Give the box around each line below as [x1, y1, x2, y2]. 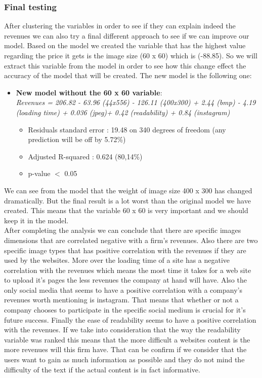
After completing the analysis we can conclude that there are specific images [4, 225, 241, 235]
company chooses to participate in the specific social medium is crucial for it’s [4, 304, 246, 315]
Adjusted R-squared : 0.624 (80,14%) [28, 151, 143, 161]
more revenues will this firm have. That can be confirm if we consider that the [4, 344, 247, 355]
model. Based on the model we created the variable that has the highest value [4, 40, 246, 51]
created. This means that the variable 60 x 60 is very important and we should [4, 205, 248, 216]
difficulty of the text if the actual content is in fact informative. [4, 364, 200, 374]
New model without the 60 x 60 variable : [16, 87, 162, 97]
